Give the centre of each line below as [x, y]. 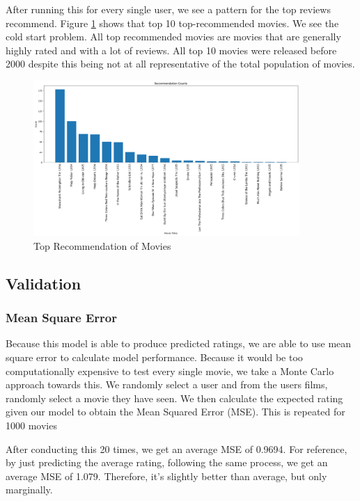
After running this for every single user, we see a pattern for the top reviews [168, 9]
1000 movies [31, 425]
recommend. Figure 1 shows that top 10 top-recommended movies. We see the [172, 23]
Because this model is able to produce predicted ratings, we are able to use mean [179, 343]
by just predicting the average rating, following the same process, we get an [167, 462]
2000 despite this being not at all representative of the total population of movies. [180, 64]
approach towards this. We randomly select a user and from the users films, [167, 384]
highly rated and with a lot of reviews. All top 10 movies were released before [171, 50]
